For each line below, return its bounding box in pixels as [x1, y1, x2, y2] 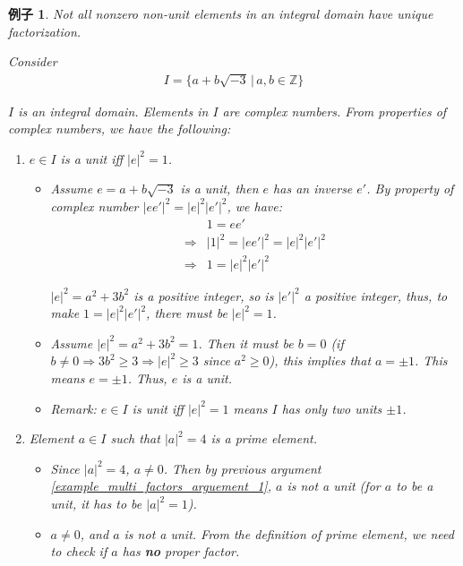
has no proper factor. [122, 542, 240, 561]
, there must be [146, 304, 227, 322]
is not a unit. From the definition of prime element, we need [124, 524, 454, 543]
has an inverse [273, 179, 353, 198]
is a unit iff [60, 149, 124, 167]
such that [110, 429, 160, 448]
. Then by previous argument [163, 459, 322, 477]
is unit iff [132, 399, 184, 417]
